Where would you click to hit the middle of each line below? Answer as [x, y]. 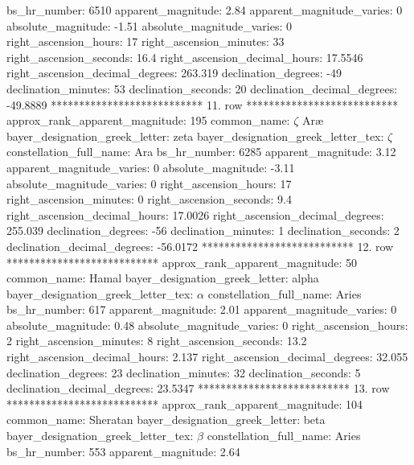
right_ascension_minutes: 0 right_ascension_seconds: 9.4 [149, 199]
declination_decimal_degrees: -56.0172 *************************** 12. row [200, 246]
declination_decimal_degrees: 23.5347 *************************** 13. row [198, 388]
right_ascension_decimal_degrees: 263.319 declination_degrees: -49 [174, 73]
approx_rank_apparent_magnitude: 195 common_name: [148, 120]
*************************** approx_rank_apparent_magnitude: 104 [185, 403]
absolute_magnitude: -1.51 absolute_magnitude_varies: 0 [149, 25]
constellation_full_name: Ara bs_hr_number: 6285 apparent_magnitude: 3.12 [201, 152]
